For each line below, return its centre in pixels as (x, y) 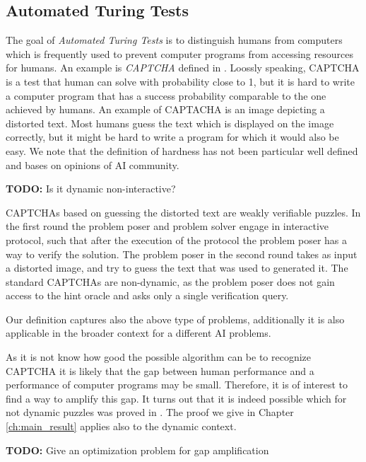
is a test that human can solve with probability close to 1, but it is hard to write (180, 81)
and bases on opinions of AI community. (93, 164)
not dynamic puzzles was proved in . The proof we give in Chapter (150, 412)
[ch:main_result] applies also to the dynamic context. (121, 426)
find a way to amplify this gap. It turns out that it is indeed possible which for (176, 398)
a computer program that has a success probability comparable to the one (166, 95)
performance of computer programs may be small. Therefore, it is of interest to (177, 385)
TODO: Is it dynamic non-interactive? (91, 189)
